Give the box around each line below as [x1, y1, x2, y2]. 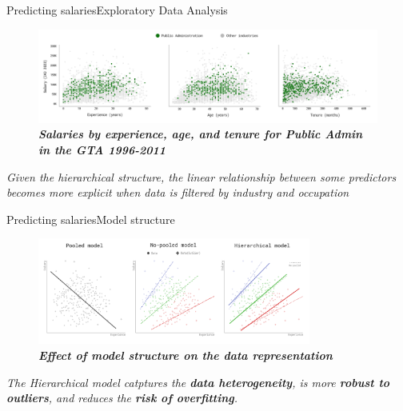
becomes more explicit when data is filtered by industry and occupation [6, 184, 349, 201]
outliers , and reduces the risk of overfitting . [6, 389, 238, 406]
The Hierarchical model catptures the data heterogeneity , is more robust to [6, 373, 390, 390]
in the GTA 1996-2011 [38, 141, 166, 158]
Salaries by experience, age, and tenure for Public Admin [38, 126, 363, 142]
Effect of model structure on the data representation [38, 347, 333, 364]
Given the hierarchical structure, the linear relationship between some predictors [6, 168, 397, 185]
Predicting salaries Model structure [6, 210, 175, 227]
